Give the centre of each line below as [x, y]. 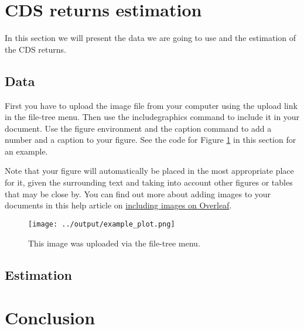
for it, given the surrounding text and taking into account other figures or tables [149, 182]
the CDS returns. [35, 49]
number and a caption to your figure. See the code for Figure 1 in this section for [151, 140]
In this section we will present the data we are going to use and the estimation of [151, 38]
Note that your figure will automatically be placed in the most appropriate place [149, 171]
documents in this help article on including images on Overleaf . [118, 205]
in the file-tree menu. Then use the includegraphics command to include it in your [152, 117]
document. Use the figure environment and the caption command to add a [138, 128]
